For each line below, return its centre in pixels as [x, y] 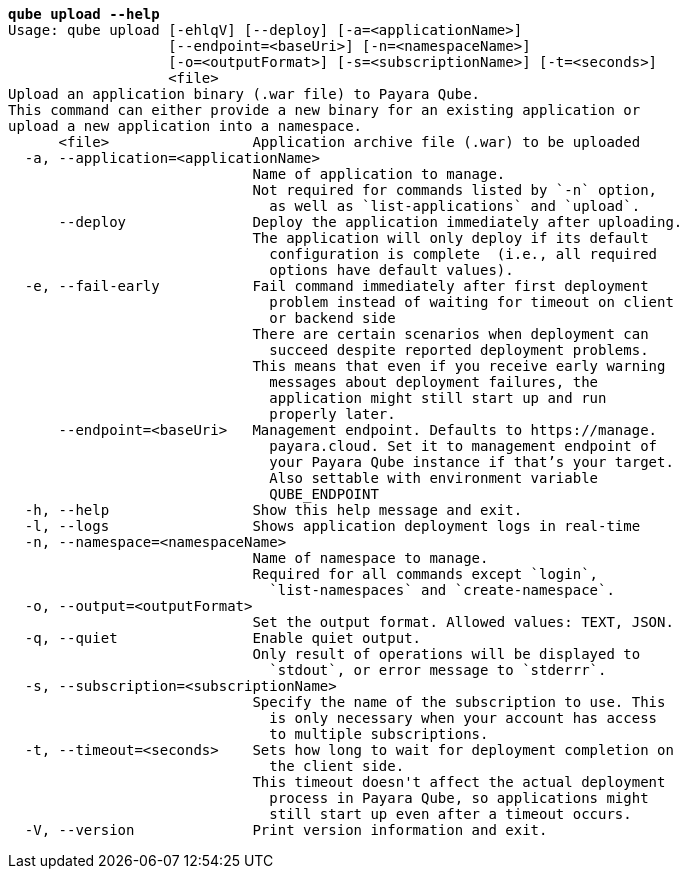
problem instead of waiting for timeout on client [471, 302]
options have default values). [391, 270]
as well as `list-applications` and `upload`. [455, 206]
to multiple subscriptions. [379, 734]
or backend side [332, 318]
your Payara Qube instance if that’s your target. [471, 462]
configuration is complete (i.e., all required [463, 254]
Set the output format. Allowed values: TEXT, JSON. [463, 622]
